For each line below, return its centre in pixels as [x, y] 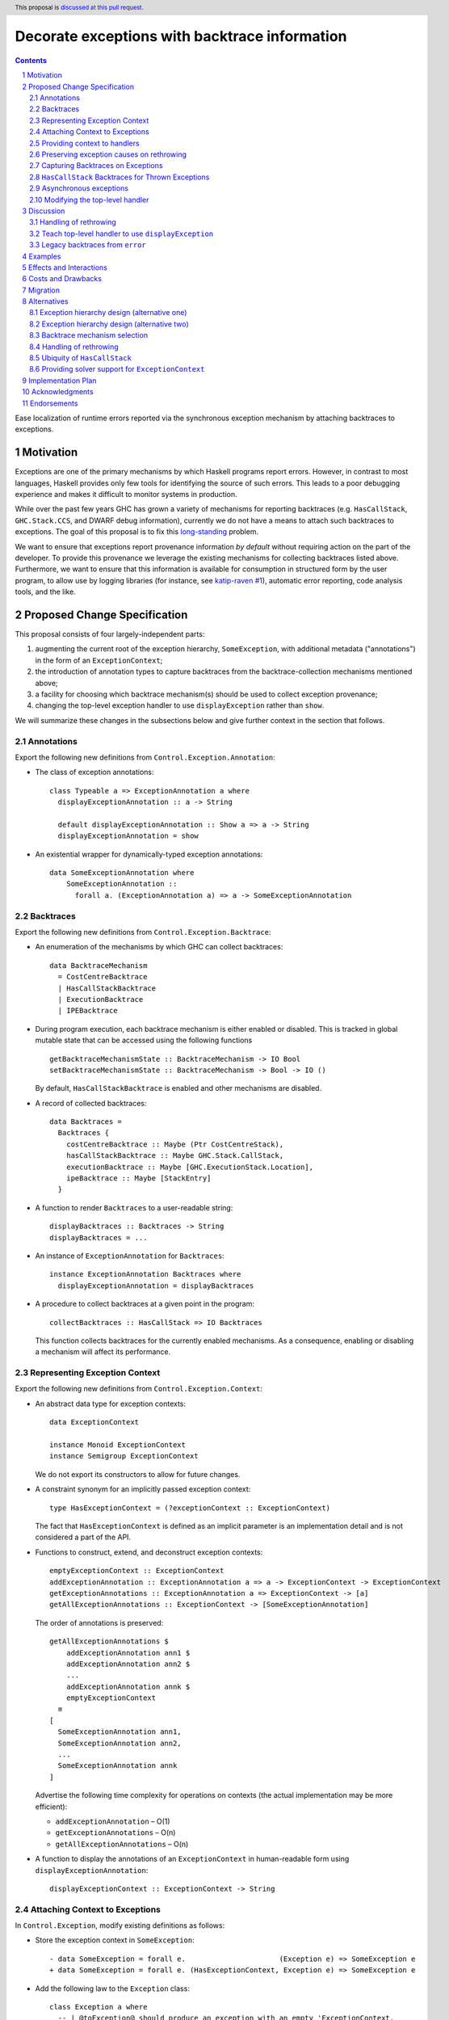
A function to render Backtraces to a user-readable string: [134, 1207]
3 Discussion [44, 211]
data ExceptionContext [94, 1422]
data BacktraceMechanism [99, 965]
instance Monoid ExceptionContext [117, 1445]
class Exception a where [99, 2007]
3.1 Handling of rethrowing [73, 222]
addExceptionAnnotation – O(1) [113, 1821]
